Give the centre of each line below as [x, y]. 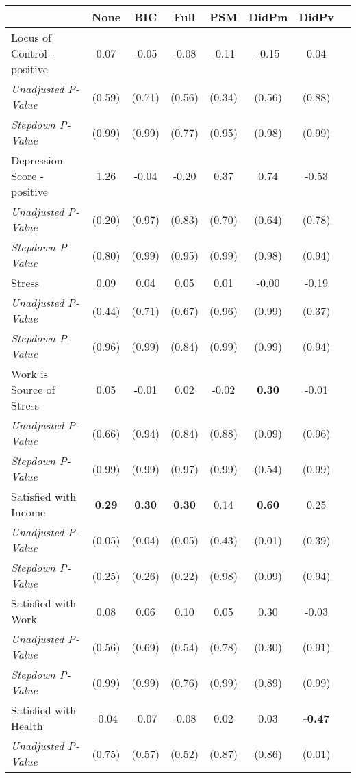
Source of [33, 389]
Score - [28, 176]
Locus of [31, 37]
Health [27, 726]
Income [28, 512]
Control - [33, 53]
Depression [37, 160]
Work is [29, 374]
